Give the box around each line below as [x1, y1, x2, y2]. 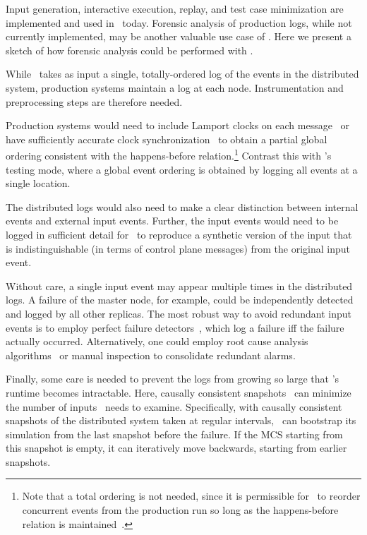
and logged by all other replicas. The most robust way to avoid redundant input [6, 306, 352, 320]
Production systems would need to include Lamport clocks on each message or [6, 118, 350, 133]
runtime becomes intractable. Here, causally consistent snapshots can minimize [6, 385, 351, 399]
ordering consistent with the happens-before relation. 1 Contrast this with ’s [6, 146, 332, 162]
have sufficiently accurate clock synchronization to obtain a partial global [6, 131, 327, 146]
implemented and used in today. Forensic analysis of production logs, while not [6, 15, 352, 30]
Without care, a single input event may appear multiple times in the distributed [6, 278, 353, 293]
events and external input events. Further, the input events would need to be [6, 213, 339, 228]
